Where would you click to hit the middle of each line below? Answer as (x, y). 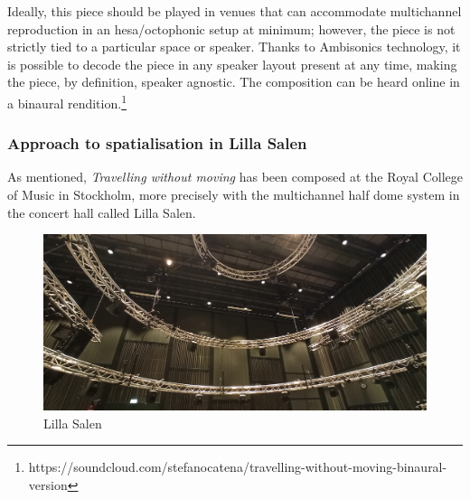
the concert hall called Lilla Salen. (102, 212)
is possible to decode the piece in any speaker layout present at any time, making (232, 64)
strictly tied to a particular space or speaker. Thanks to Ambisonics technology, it (234, 47)
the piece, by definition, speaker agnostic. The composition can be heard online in (234, 82)
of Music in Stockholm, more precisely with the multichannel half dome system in (234, 195)
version (48, 485)
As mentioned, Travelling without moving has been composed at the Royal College (235, 177)
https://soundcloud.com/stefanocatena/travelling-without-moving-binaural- (238, 467)
